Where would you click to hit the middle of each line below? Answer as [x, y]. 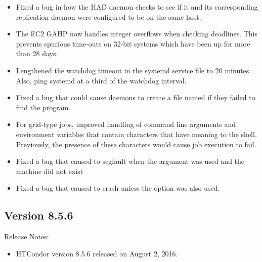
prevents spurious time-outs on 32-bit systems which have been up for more [133, 43]
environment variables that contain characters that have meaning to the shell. [136, 134]
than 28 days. [37, 53]
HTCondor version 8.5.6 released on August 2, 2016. [97, 253]
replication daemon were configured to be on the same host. [108, 16]
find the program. [43, 107]
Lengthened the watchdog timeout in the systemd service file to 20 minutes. [134, 70]
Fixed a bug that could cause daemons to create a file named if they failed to [136, 97]
